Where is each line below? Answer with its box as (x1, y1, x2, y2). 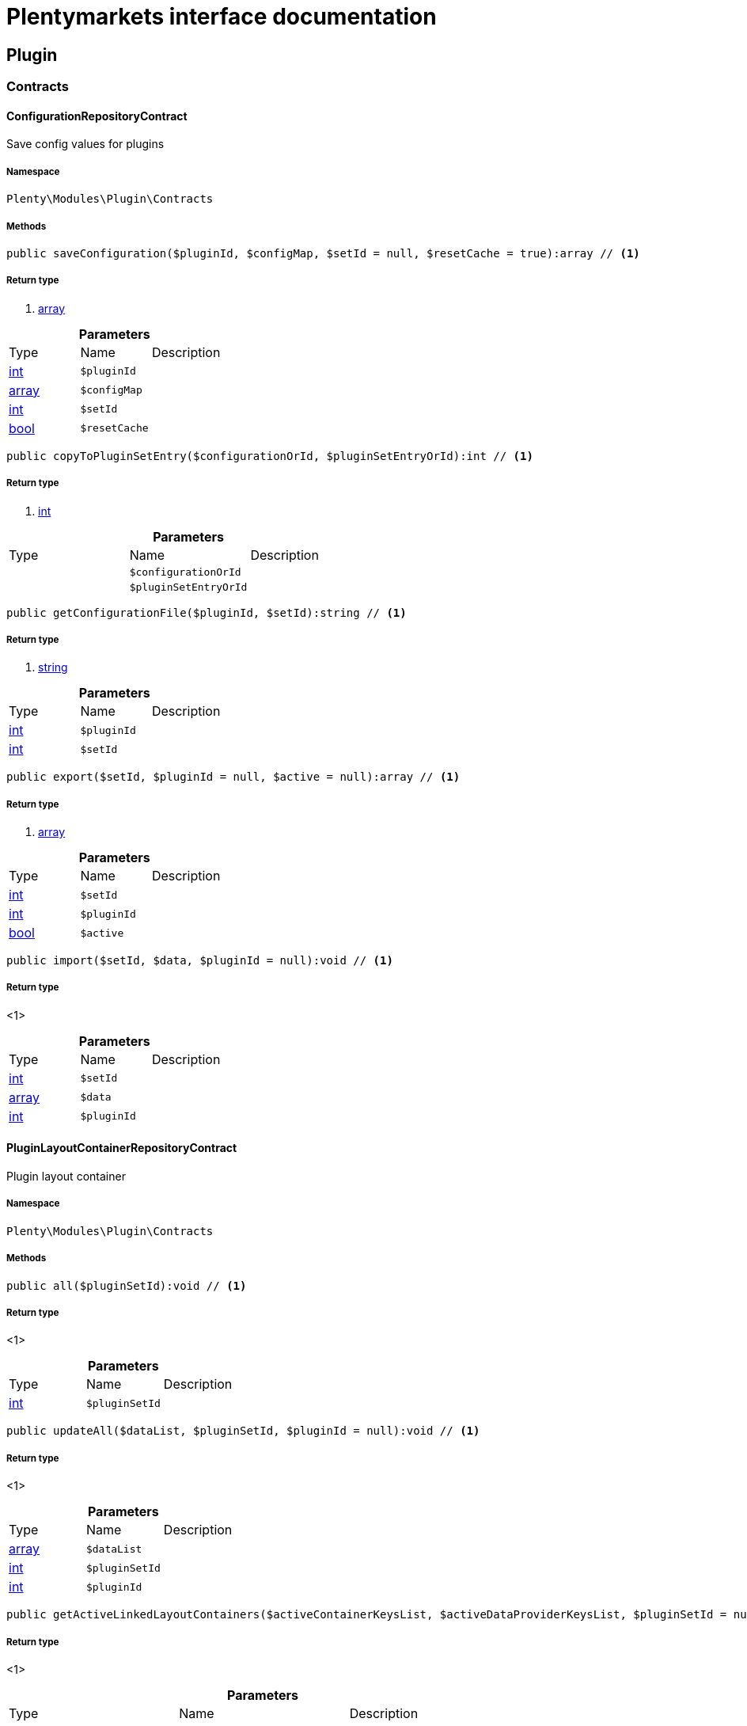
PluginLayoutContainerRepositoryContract (6, 1141, 237, 1155)
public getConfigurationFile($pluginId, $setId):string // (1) (6, 606, 407, 619)
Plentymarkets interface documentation (6, 3, 437, 30)
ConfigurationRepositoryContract (6, 108, 188, 123)
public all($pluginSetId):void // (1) (6, 1279, 247, 1292)
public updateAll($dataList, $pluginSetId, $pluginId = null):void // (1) (6, 1424, 480, 1438)
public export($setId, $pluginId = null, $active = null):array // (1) (6, 770, 461, 784)
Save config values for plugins (6, 137, 165, 151)
